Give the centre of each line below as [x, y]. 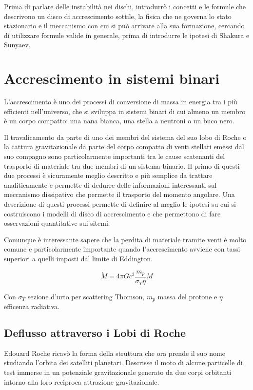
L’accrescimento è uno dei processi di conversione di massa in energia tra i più [121, 102]
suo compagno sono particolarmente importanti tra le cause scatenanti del [115, 156]
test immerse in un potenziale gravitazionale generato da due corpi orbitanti [118, 372]
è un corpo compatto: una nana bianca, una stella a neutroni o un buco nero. [119, 121]
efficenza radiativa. [32, 306]
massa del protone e [187, 296]
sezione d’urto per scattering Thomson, [86, 296]
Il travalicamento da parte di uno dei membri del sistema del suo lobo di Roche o [125, 137]
